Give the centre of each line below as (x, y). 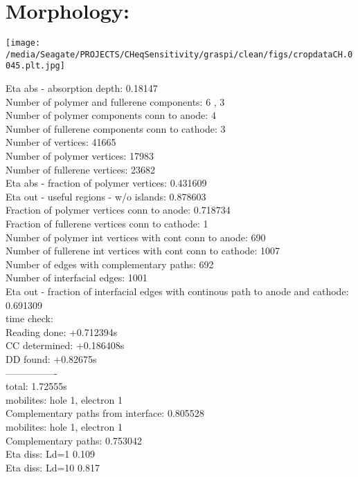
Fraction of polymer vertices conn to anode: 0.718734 (118, 210)
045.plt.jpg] (35, 66)
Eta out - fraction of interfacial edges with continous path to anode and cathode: (177, 291)
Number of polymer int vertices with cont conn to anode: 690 (136, 237)
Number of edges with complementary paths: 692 (110, 264)
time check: (29, 318)
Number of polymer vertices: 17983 (80, 156)
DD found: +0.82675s (51, 358)
